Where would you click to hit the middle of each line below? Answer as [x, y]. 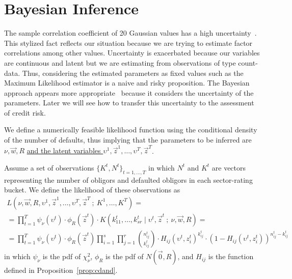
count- [248, 62]
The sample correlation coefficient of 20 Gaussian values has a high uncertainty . [130, 33]
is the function [231, 256]
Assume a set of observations [49, 167]
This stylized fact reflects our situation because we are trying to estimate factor [128, 43]
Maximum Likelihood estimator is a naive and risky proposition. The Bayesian [127, 83]
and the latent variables [64, 150]
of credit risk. [25, 112]
